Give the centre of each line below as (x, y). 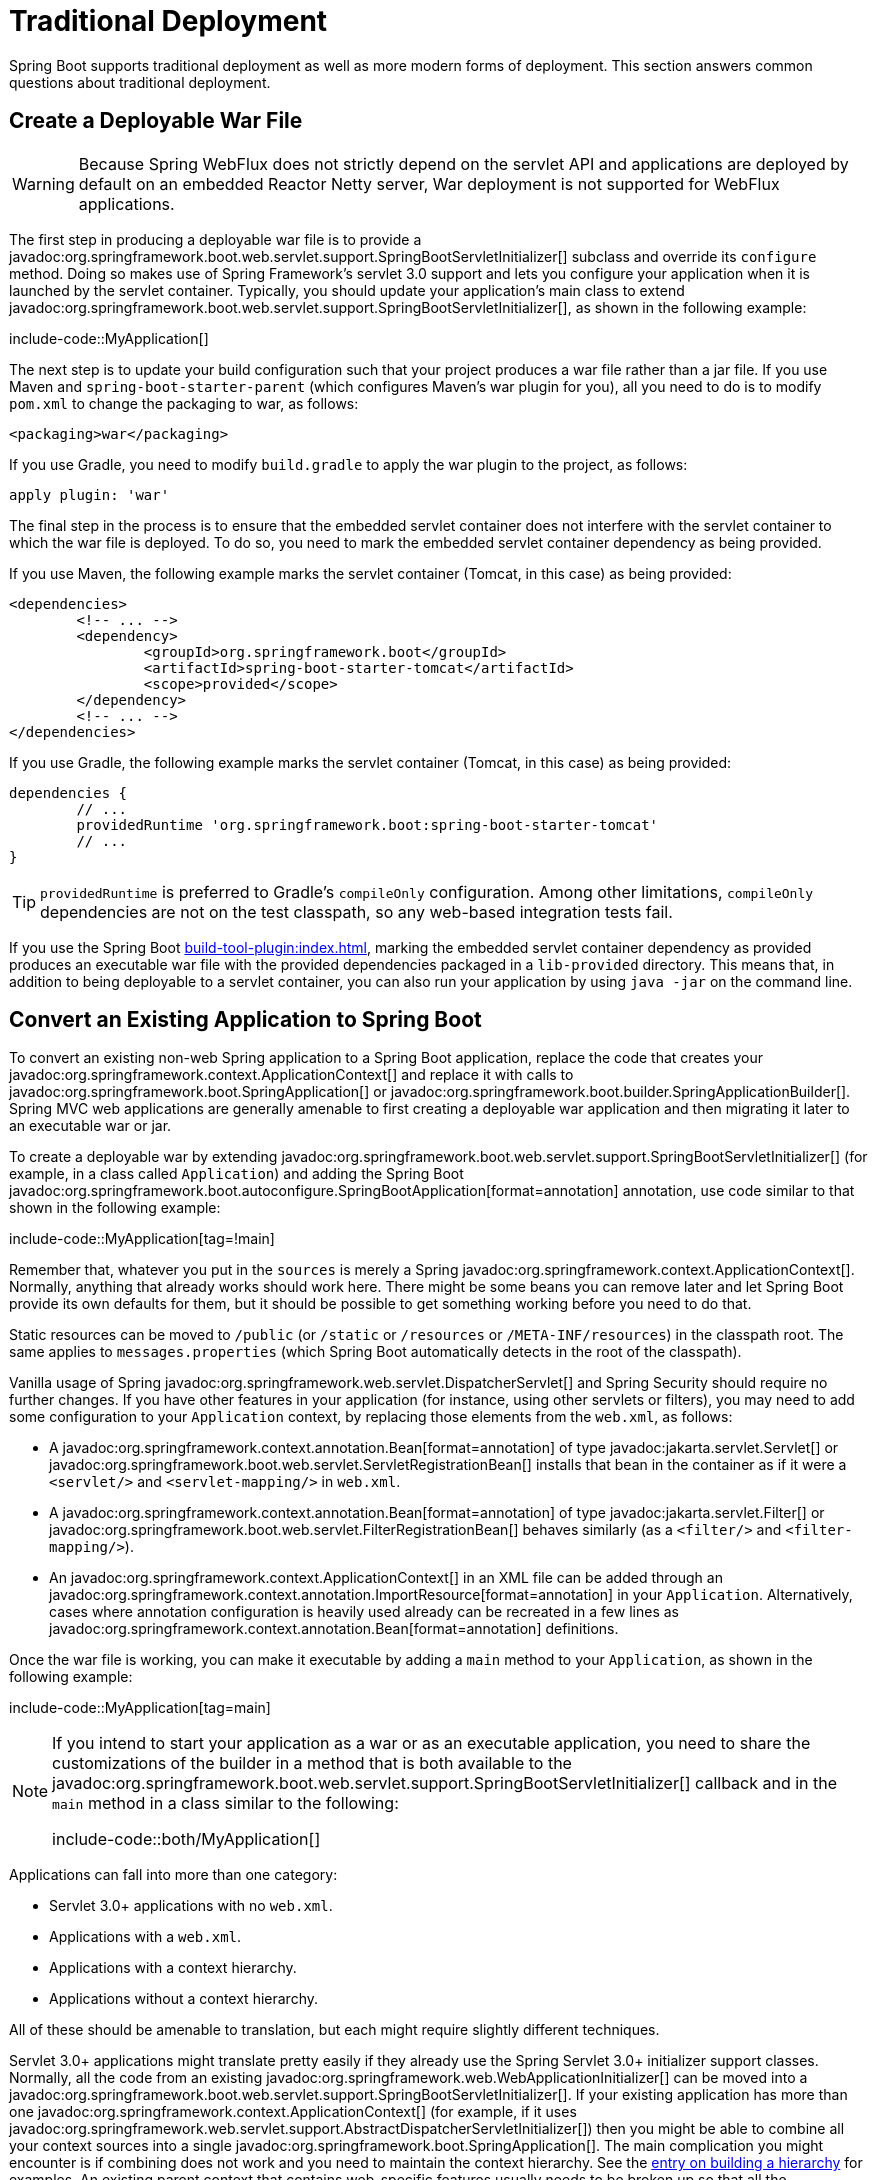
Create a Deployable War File (156, 121)
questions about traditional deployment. (140, 82)
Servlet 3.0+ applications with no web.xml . (191, 1906)
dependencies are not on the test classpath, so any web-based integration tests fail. (356, 911)
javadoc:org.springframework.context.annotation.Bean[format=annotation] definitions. (334, 1629)
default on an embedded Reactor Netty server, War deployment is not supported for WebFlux (429, 183)
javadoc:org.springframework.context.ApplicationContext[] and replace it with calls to (291, 1075)
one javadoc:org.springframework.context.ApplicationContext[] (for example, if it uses (293, 2112)
